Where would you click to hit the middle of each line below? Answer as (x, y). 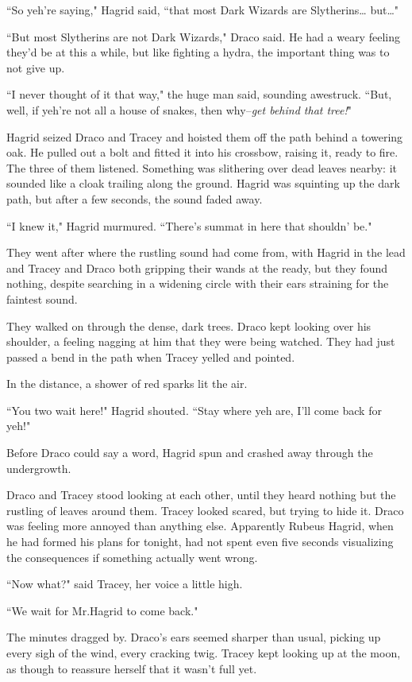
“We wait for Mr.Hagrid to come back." (102, 610)
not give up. (36, 67)
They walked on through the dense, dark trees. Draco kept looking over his (189, 325)
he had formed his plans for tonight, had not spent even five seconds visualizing (200, 542)
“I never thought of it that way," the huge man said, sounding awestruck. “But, (199, 94)
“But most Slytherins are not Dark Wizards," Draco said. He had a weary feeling (203, 36)
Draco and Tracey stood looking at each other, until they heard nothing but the (201, 495)
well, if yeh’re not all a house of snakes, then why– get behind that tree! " (179, 109)
